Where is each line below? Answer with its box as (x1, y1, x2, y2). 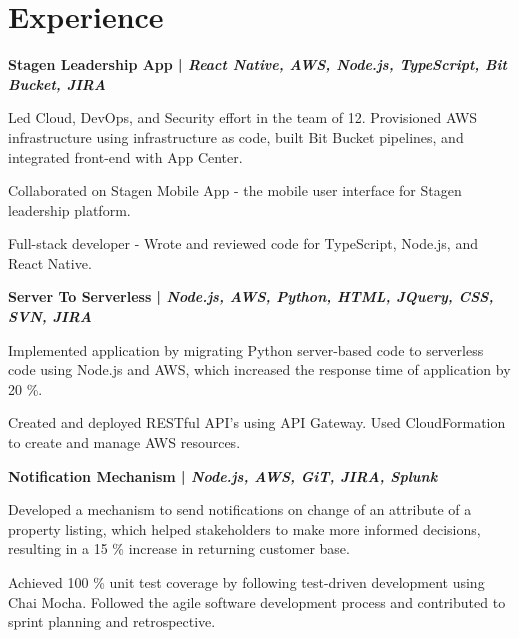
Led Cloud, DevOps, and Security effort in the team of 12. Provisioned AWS (8, 107, 478, 128)
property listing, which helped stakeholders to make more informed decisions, (8, 518, 481, 539)
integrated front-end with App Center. (8, 146, 243, 167)
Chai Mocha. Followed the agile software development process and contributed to (8, 591, 506, 612)
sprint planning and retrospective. (8, 611, 216, 632)
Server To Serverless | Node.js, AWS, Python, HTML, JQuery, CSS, (8, 286, 494, 307)
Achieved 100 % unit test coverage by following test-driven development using (8, 572, 485, 592)
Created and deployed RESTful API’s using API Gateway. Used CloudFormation (8, 412, 506, 433)
